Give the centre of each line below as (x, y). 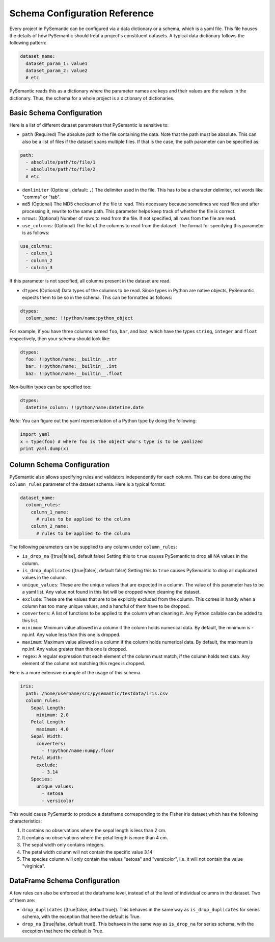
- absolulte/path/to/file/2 (61, 169)
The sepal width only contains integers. (64, 845)
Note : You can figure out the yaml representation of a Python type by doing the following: (103, 421)
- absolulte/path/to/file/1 (61, 162)
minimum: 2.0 (52, 715)
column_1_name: (50, 512)
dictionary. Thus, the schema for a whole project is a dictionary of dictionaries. (92, 98)
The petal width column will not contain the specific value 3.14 (87, 852)
